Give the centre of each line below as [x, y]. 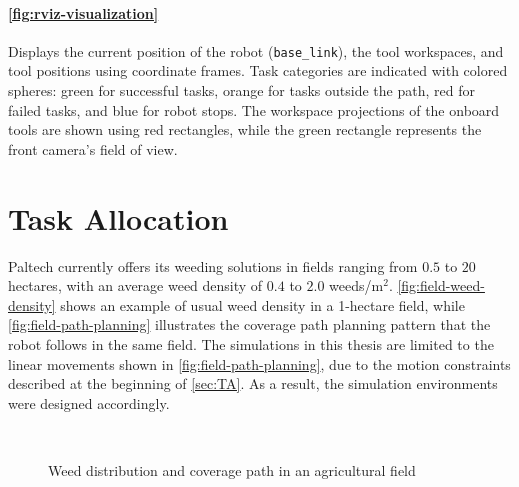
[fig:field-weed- [441, 285]
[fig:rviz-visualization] [83, 12]
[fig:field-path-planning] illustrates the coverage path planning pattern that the [249, 324]
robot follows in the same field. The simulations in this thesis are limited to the [251, 343]
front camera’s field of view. [93, 148]
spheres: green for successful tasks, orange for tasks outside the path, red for [241, 90]
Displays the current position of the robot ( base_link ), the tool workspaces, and [256, 50]
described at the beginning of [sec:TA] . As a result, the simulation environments [253, 383]
